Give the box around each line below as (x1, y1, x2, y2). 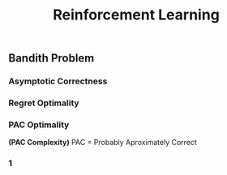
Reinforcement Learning (52, 6, 221, 24)
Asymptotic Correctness (8, 75, 108, 87)
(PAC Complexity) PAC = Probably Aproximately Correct (8, 138, 197, 147)
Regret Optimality (8, 97, 79, 109)
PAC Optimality (8, 119, 70, 130)
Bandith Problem (8, 51, 95, 66)
